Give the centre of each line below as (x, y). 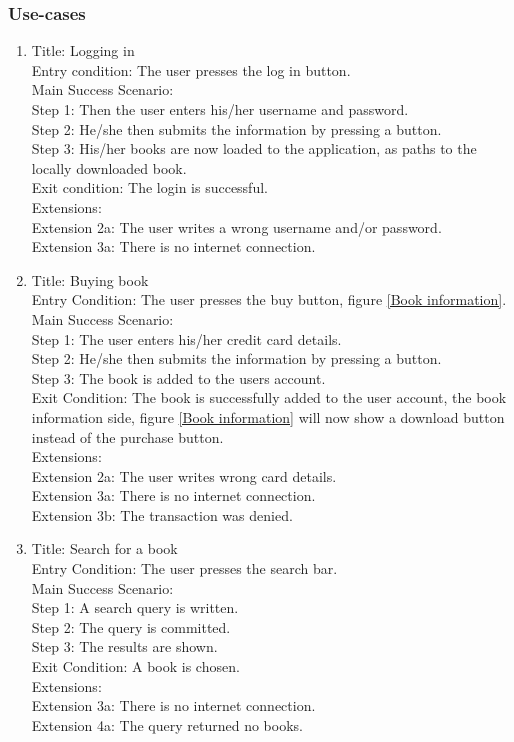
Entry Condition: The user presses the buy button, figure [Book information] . (269, 299)
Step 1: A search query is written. (135, 607)
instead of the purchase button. (127, 436)
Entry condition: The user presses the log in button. (191, 69)
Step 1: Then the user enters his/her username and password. (220, 109)
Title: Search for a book (104, 548)
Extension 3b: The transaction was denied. (162, 514)
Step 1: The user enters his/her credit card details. (186, 338)
